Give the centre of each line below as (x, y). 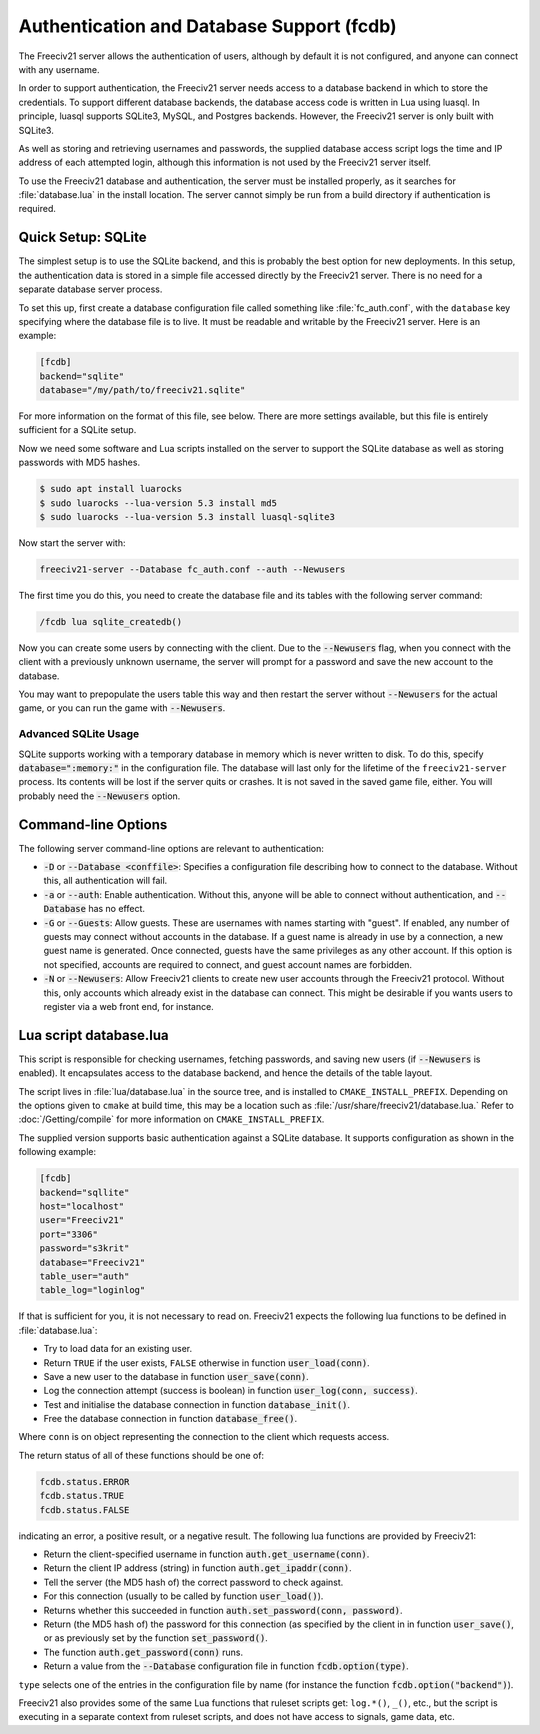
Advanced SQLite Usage (79, 734)
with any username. (59, 69)
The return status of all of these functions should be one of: (141, 1455)
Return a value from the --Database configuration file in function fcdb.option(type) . (226, 1666)
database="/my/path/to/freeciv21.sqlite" (142, 390)
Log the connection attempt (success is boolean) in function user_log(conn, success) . (231, 1391)
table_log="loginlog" (92, 1290)
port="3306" (69, 1234)
